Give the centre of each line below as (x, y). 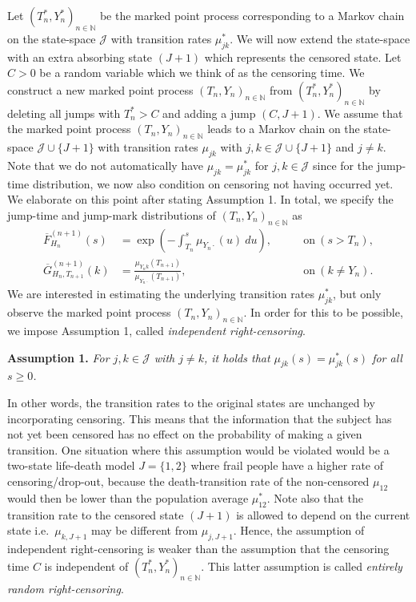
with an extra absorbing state (80, 57)
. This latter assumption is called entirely (302, 566)
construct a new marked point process (100, 89)
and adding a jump (209, 113)
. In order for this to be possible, (323, 312)
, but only (357, 294)
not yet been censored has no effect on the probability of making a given (185, 434)
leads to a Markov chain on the (284, 129)
